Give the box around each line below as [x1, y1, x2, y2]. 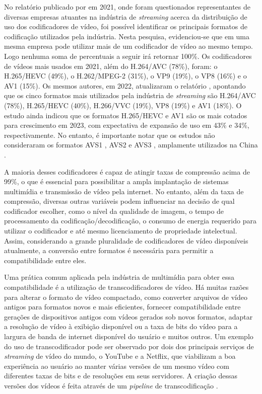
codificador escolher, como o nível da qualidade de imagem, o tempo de [4, 205, 224, 216]
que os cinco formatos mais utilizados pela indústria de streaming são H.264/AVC [4, 90, 256, 101]
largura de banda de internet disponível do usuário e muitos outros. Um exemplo [4, 331, 253, 341]
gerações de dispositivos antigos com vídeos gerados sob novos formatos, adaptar [4, 311, 253, 322]
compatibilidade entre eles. [4, 255, 87, 265]
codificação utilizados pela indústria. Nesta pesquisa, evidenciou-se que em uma [4, 31, 249, 41]
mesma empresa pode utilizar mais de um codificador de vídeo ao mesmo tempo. [4, 41, 253, 51]
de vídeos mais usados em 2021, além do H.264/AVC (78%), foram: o [4, 60, 218, 71]
